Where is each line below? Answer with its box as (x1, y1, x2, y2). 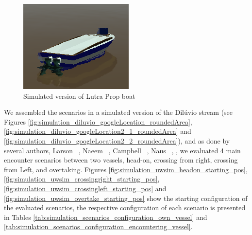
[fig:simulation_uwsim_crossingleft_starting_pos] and (4, 183, 167, 193)
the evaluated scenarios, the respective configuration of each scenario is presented (4, 202, 246, 213)
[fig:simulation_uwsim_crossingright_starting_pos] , (4, 174, 160, 184)
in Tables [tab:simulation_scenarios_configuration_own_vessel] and (4, 212, 207, 222)
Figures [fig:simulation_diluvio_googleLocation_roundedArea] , (4, 116, 192, 127)
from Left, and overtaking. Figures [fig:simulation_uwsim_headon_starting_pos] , (4, 164, 248, 174)
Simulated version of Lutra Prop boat (23, 90, 135, 101)
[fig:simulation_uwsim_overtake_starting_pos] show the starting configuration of (4, 193, 248, 203)
